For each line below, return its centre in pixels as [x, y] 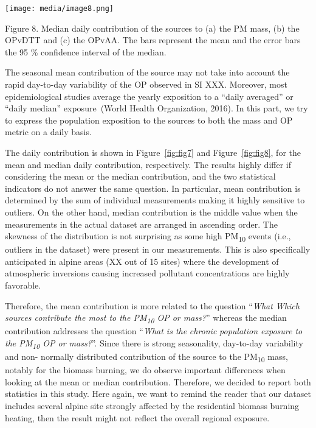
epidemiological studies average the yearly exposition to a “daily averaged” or [149, 96]
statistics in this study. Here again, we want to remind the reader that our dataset [158, 394]
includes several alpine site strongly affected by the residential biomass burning [152, 405]
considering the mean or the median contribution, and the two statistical [140, 176]
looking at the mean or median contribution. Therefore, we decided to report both [158, 381]
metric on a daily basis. [48, 132]
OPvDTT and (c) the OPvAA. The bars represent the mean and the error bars [153, 40]
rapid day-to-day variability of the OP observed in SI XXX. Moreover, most [146, 84]
